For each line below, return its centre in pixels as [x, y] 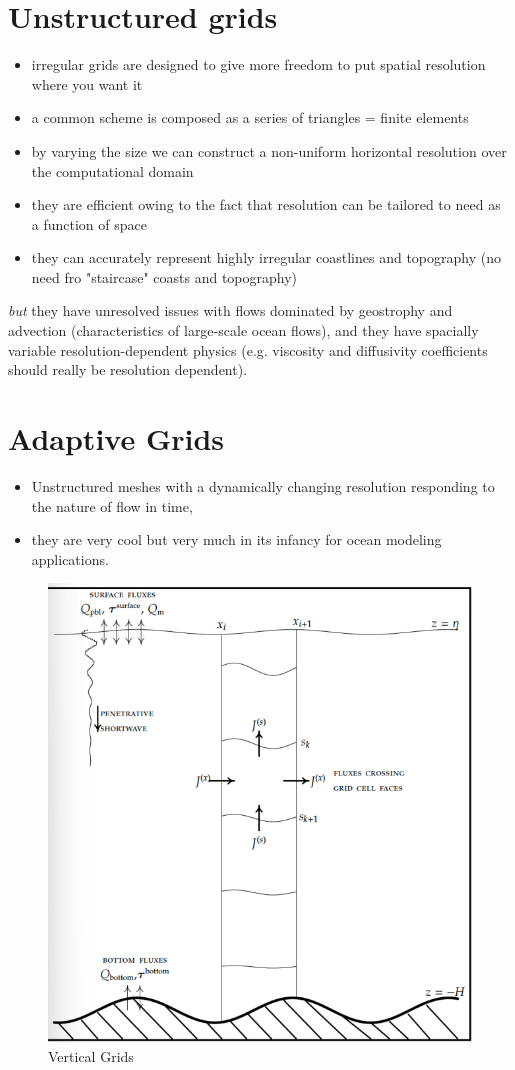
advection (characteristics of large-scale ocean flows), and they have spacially [243, 330]
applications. [70, 558]
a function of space [89, 223]
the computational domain [112, 170]
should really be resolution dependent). [128, 369]
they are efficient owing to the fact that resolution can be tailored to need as [266, 204]
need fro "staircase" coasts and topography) [164, 276]
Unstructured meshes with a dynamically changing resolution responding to [263, 485]
